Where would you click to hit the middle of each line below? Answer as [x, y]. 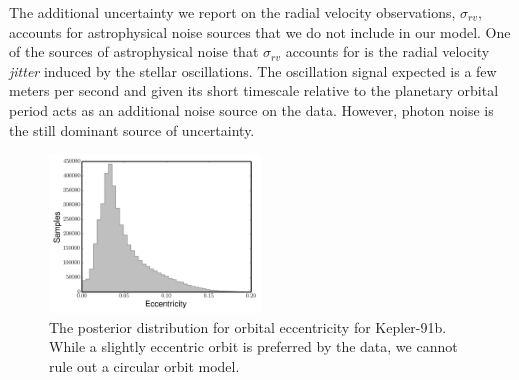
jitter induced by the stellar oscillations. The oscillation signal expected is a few [253, 70]
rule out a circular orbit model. [144, 365]
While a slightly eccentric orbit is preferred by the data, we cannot [253, 346]
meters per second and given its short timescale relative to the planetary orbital [254, 90]
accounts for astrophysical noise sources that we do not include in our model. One [260, 31]
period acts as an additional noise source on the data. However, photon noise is [251, 109]
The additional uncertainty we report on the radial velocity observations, [232, 12]
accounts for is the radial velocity [387, 51]
